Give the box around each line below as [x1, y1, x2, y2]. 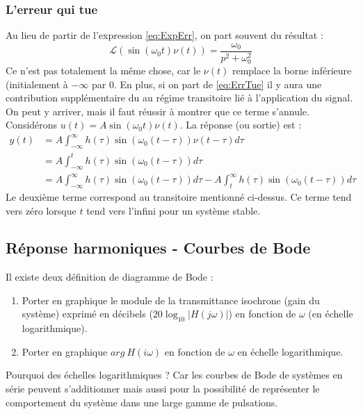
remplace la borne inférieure [232, 63, 352, 77]
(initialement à [6, 76, 68, 91]
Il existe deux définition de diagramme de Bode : [6, 270, 213, 284]
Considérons [6, 117, 58, 132]
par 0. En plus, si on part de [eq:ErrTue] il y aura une [92, 76, 322, 91]
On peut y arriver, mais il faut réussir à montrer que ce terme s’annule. [6, 104, 309, 118]
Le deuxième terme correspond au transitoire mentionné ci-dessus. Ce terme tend [6, 189, 352, 204]
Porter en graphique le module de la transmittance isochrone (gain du [22, 292, 320, 307]
